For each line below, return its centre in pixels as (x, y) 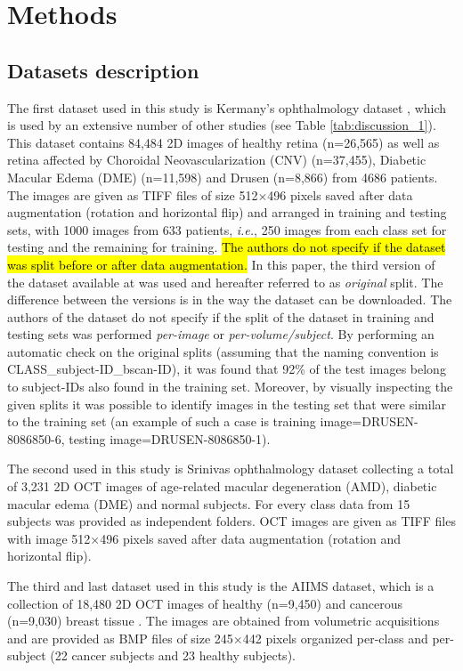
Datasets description (103, 70)
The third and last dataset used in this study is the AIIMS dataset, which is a (221, 586)
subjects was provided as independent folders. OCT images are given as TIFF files (231, 521)
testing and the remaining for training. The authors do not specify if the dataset (227, 247)
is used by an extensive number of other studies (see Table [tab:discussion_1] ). (222, 125)
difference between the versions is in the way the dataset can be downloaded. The (230, 299)
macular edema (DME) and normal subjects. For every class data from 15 (209, 503)
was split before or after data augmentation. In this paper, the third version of (221, 264)
